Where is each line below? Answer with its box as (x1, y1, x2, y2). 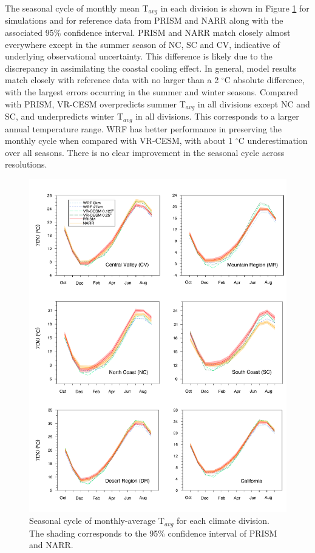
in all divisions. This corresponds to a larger (135, 110, 299, 123)
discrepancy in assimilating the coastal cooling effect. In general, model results (5, 61, 297, 74)
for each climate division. (177, 514, 269, 527)
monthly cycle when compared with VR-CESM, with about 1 (5, 134, 233, 147)
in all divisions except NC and (197, 97, 310, 110)
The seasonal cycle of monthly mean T (5, 2, 149, 14)
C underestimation (238, 134, 308, 147)
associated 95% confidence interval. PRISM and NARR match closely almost (5, 26, 291, 39)
